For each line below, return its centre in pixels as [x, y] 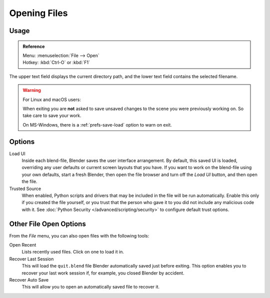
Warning [32, 90]
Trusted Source [25, 188]
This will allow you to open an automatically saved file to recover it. [91, 287]
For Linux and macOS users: [52, 99]
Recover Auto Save [29, 279]
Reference [34, 46]
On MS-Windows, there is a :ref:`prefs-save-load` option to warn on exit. [97, 124]
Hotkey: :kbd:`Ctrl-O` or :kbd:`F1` [56, 62]
